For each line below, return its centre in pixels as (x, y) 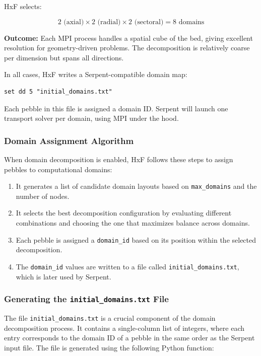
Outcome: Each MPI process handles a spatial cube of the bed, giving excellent (128, 38)
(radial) (109, 22)
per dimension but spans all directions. (64, 57)
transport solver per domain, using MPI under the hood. (91, 118)
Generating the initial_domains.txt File (86, 299)
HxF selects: (23, 6)
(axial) (74, 22)
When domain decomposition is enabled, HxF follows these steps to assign (119, 159)
